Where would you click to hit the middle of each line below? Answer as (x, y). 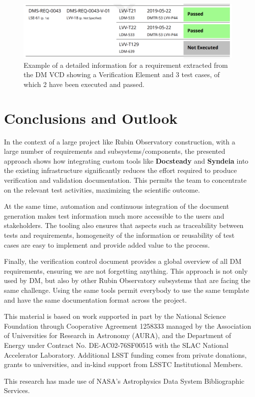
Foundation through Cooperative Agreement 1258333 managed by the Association (127, 326)
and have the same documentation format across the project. (96, 299)
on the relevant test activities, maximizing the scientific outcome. (102, 189)
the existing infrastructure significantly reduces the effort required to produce (120, 170)
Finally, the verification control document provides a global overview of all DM (123, 261)
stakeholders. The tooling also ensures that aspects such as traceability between (124, 225)
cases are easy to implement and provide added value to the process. (107, 244)
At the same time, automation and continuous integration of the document (117, 206)
